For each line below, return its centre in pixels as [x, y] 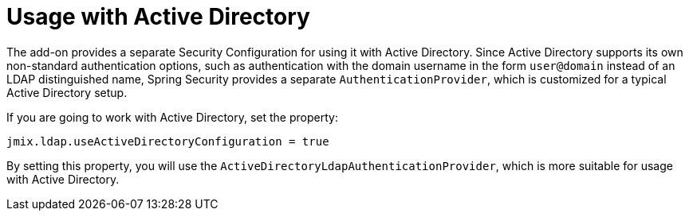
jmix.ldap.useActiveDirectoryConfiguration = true [168, 141]
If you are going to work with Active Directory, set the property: [172, 117]
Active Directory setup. [67, 92]
